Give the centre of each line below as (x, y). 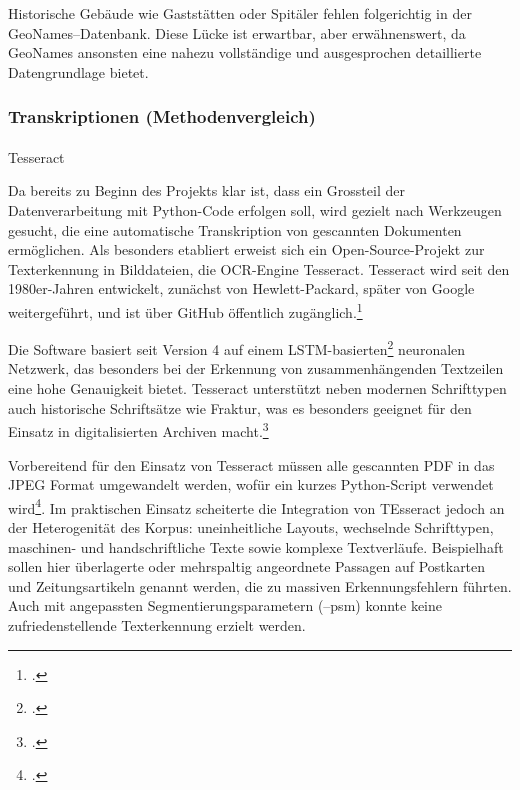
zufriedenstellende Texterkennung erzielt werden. (157, 624)
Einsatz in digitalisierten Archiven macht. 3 (138, 429)
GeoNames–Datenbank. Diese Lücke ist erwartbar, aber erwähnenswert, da (237, 32)
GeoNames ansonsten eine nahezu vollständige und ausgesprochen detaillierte (245, 52)
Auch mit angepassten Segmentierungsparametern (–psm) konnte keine (225, 605)
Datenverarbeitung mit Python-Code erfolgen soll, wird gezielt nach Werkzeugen (255, 210)
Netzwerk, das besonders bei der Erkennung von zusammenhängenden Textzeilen (256, 368)
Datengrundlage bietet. (78, 71)
